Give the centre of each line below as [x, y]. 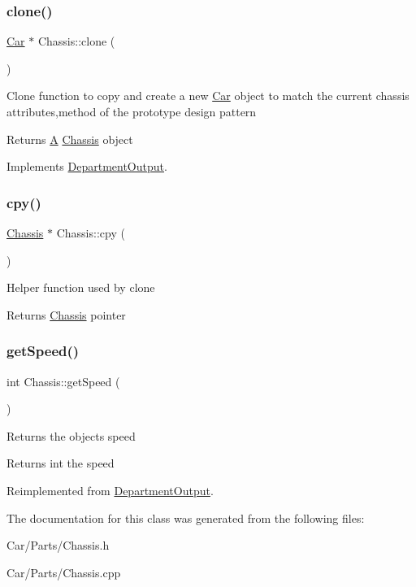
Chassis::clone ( [76, 41]
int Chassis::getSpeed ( [63, 381]
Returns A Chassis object [70, 139]
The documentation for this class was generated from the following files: [186, 517]
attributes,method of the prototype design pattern [132, 111]
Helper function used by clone [81, 287]
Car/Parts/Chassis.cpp [64, 572]
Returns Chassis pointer [66, 314]
